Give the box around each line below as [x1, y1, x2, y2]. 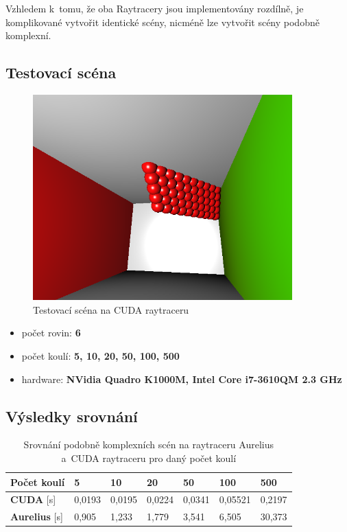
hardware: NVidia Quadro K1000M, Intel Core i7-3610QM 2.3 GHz [21, 371, 342, 386]
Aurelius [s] [10, 509, 63, 524]
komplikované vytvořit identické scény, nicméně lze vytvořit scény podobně [5, 14, 320, 29]
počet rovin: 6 [21, 325, 81, 340]
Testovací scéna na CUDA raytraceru [33, 302, 189, 316]
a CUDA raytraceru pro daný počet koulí [61, 451, 237, 465]
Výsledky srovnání [5, 405, 138, 426]
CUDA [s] [10, 492, 56, 507]
